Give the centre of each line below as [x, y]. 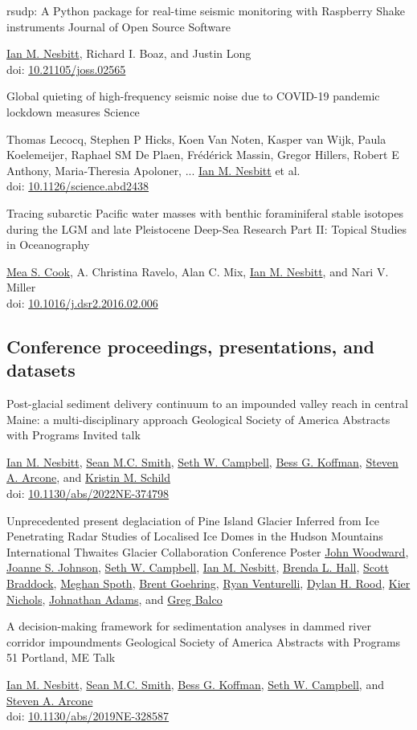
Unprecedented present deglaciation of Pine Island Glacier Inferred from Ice [193, 520]
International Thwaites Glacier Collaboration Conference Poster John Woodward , [208, 551]
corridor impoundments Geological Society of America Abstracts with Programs [204, 641]
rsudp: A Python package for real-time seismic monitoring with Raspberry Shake [206, 10]
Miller [21, 287]
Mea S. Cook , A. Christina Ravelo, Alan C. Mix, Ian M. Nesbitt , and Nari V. [198, 271]
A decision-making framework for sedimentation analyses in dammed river [189, 626]
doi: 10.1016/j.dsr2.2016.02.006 [82, 302]
